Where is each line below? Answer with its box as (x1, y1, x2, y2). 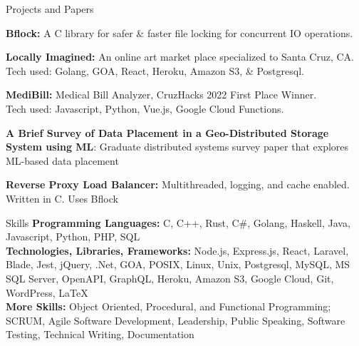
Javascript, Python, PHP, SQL (6, 229, 140, 244)
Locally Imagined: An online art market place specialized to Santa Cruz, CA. (6, 49, 354, 64)
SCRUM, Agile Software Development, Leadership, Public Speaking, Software (6, 312, 345, 327)
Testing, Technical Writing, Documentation (6, 327, 194, 342)
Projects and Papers (6, 1, 94, 16)
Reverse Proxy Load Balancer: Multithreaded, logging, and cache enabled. (6, 177, 350, 192)
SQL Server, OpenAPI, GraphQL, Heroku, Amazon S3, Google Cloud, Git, (6, 270, 334, 285)
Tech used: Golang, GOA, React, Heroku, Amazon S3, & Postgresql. (6, 63, 304, 78)
